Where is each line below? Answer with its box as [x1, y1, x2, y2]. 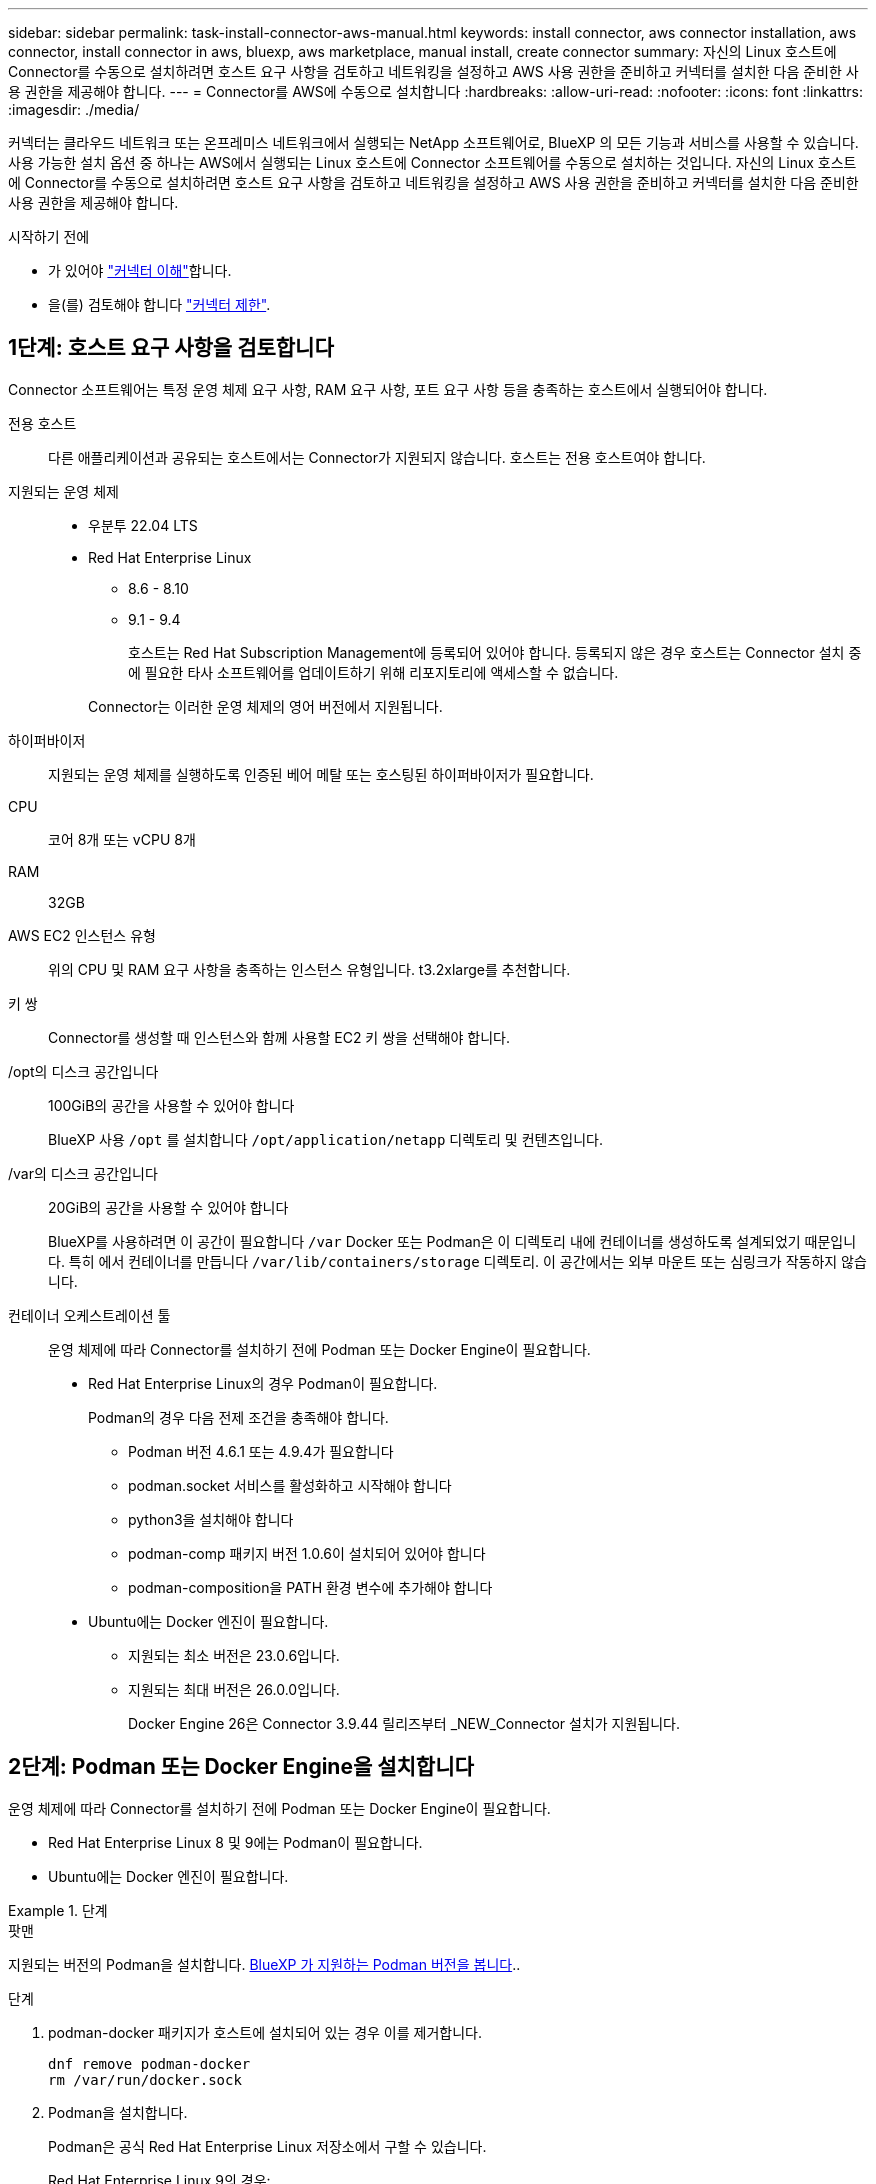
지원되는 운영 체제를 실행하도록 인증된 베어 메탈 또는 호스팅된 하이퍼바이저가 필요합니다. [48, 765, 594, 783]
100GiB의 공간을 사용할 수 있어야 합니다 [48, 1096, 295, 1114]
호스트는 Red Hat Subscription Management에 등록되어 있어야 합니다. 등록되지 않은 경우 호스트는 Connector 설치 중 [128, 643, 862, 661]
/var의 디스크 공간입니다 [8, 1164, 158, 1182]
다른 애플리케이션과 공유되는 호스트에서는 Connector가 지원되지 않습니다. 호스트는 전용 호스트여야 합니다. [48, 448, 706, 466]
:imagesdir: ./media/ [8, 101, 140, 118]
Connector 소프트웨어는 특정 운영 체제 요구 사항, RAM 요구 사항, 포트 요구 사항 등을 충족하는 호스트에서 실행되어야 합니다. [8, 380, 768, 398]
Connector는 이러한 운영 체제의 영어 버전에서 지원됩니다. [88, 697, 443, 715]
